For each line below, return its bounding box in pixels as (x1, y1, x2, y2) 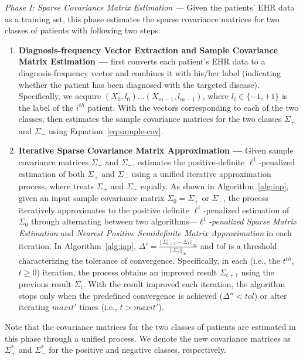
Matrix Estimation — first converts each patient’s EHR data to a (18, 55, 265, 67)
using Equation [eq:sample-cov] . (49, 124, 164, 137)
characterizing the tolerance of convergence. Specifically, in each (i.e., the (18, 254, 280, 267)
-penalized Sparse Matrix (209, 215, 297, 227)
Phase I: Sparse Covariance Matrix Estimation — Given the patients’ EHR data (5, 1, 295, 13)
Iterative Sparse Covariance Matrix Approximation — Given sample (18, 144, 294, 156)
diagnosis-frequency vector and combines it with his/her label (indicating (18, 66, 281, 79)
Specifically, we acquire (18, 90, 101, 102)
